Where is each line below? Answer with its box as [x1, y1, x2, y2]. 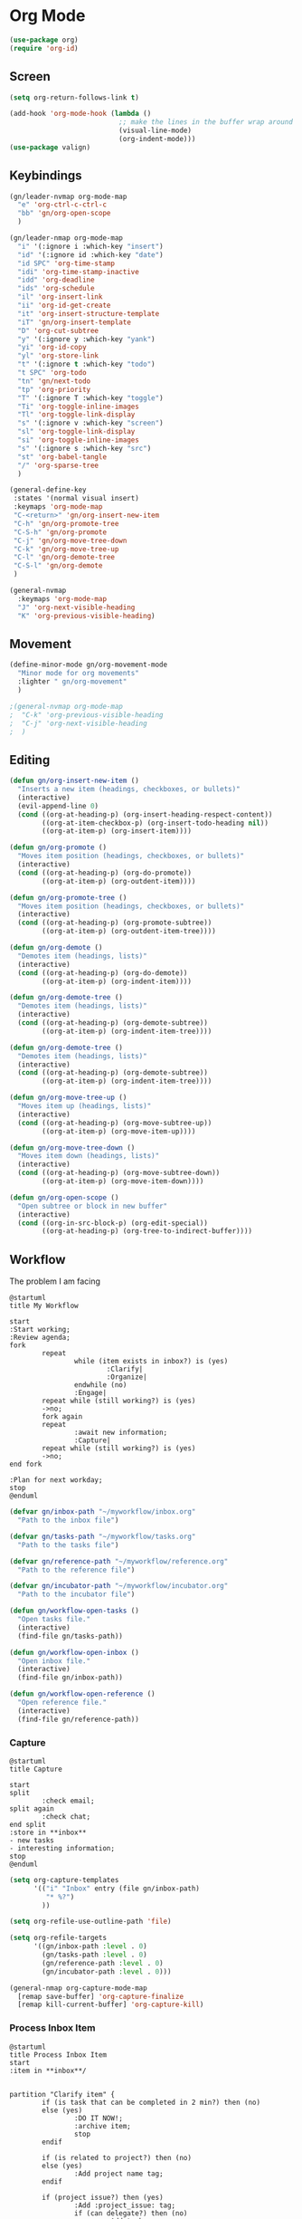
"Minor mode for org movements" [17, 669, 140, 678]
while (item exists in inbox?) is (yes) [73, 1357, 229, 1366]
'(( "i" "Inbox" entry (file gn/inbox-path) [33, 1884, 201, 1893]
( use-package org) [9, 35, 79, 44]
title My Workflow [9, 1301, 79, 1311]
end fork [9, 1459, 42, 1469]
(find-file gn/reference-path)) [17, 1715, 140, 1724]
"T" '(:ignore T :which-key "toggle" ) [17, 393, 165, 403]
